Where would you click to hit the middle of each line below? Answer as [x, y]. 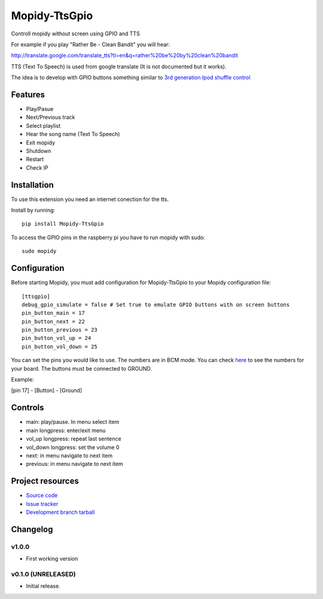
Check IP [37, 167]
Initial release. [43, 586]
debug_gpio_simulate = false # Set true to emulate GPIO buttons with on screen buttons [156, 305]
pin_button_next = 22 [53, 321]
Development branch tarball [60, 512]
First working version [52, 559]
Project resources [45, 481]
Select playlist [43, 125]
